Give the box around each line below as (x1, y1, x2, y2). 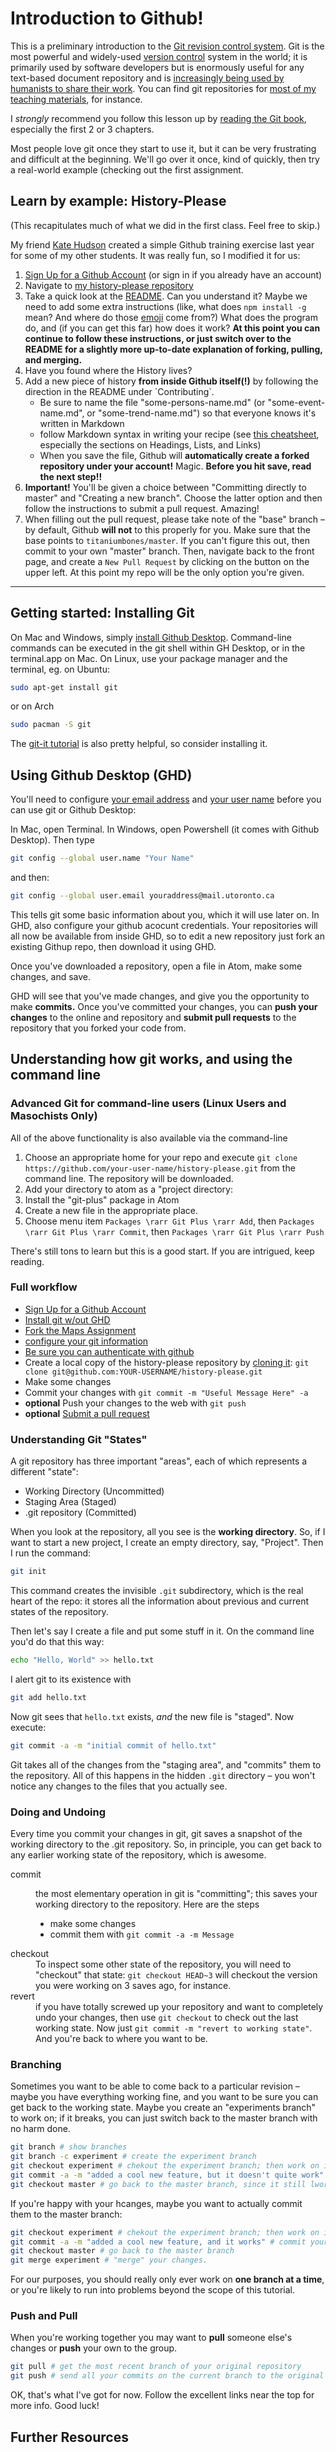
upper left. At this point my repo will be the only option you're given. (24, 566, 305, 578)
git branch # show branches (10, 2142, 128, 2152)
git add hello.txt (10, 1692, 87, 1702)
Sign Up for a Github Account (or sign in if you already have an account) (24, 268, 323, 281)
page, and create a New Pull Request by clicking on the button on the (24, 555, 310, 567)
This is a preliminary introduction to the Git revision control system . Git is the (10, 40, 325, 52)
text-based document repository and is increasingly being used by (10, 72, 285, 84)
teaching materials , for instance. (10, 93, 143, 105)
